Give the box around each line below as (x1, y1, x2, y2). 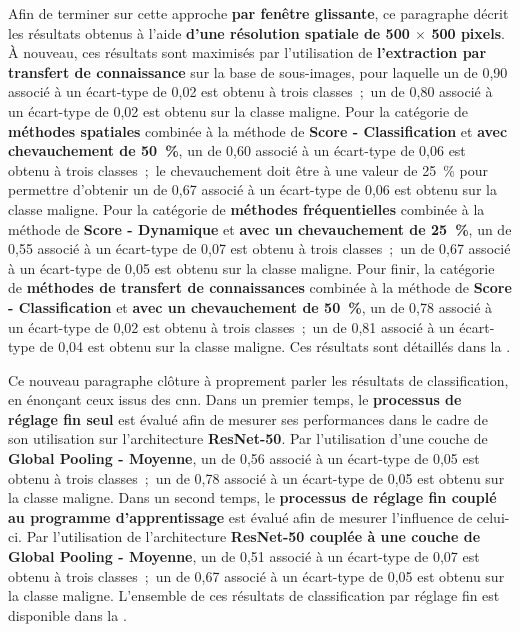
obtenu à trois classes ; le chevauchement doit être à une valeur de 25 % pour (8, 159, 488, 180)
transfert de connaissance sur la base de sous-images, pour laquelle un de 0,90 (8, 61, 508, 82)
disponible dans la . (8, 604, 127, 625)
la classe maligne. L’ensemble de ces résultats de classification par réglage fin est (8, 585, 500, 606)
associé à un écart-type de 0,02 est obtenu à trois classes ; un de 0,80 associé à (8, 81, 493, 102)
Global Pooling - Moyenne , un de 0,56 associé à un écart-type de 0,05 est (8, 448, 480, 469)
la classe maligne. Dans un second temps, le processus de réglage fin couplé (8, 487, 497, 508)
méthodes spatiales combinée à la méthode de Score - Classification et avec (8, 120, 508, 141)
